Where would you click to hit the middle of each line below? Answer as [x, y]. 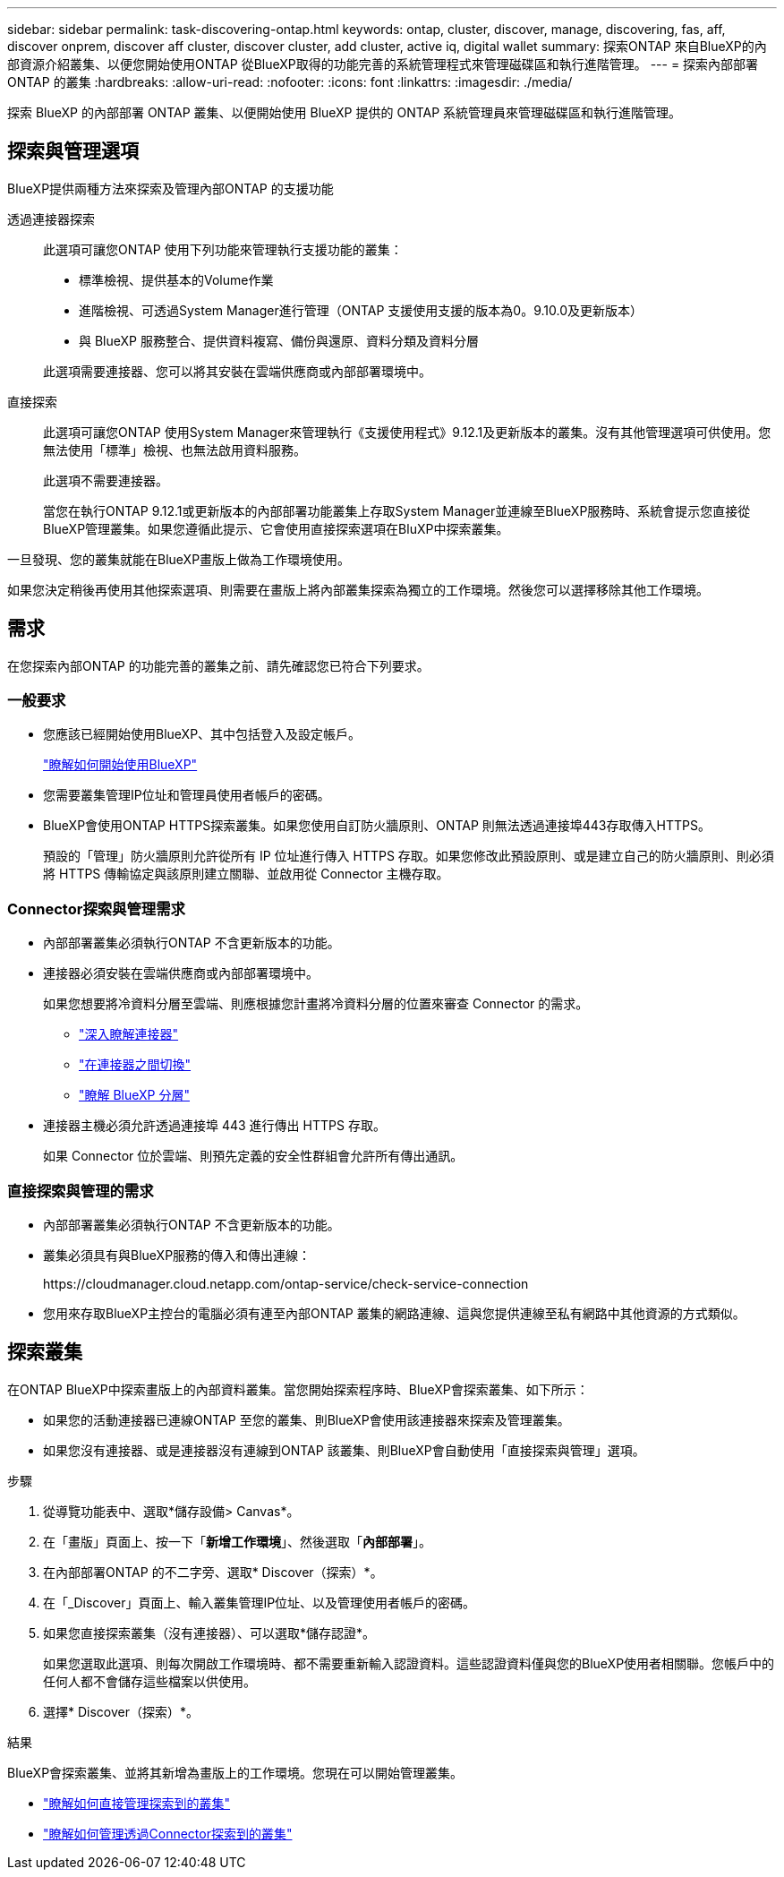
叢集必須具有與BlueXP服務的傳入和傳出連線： [177, 1255]
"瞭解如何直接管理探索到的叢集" [137, 1803]
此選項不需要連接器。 [106, 480]
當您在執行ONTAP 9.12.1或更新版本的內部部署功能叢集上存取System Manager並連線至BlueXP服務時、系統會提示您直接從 [397, 510]
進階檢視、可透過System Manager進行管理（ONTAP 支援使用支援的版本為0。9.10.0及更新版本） [361, 310]
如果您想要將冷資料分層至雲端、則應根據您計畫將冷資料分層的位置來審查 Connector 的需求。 [316, 1004]
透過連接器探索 [51, 219]
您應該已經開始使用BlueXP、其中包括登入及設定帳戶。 [202, 734]
